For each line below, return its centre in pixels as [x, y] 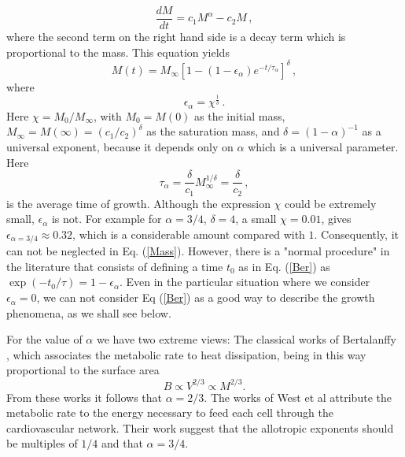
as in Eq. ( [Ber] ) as [284, 266]
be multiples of [42, 443]
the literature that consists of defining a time [115, 266]
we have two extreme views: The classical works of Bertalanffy [246, 339]
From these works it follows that [85, 397]
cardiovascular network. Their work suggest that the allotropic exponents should [200, 427]
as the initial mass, [240, 115]
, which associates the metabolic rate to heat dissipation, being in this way [186, 354]
